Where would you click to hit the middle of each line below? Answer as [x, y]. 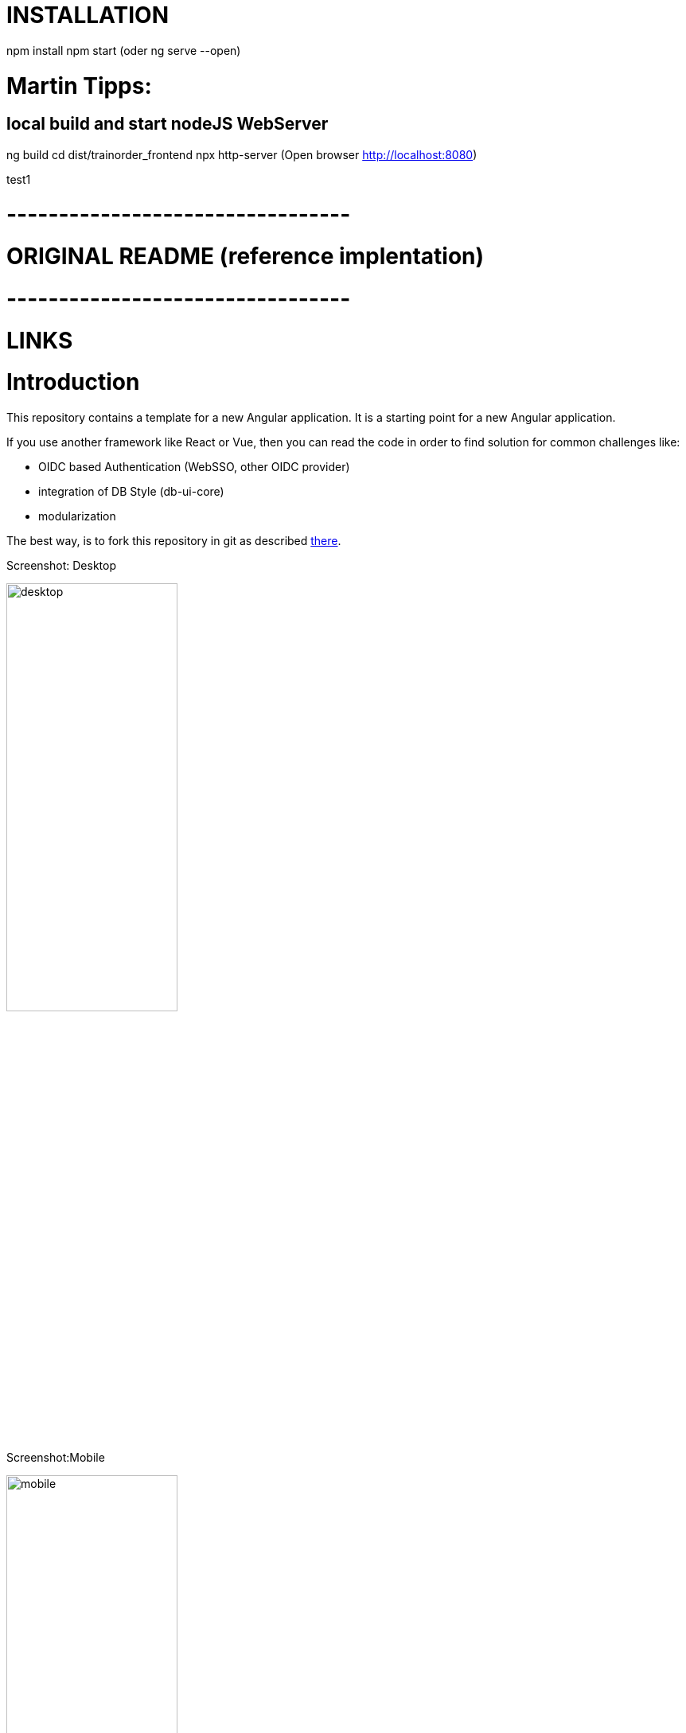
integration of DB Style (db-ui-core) [131, 492]
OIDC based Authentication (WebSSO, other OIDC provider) [194, 467]
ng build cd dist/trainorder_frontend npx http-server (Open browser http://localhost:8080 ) [242, 154]
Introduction [73, 382]
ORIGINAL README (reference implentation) [246, 257]
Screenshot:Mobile [56, 1458]
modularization [77, 516]
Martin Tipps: [79, 86]
